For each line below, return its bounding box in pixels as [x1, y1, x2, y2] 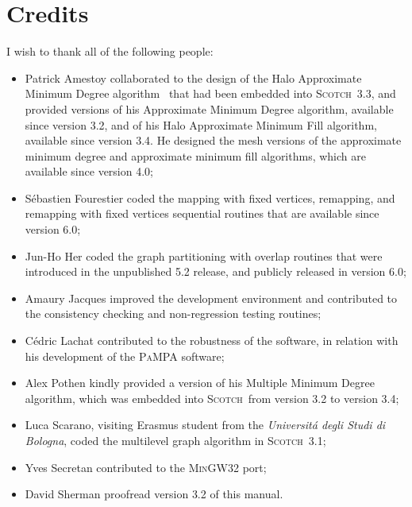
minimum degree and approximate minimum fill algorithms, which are [25, 147, 366, 164]
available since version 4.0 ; [25, 163, 154, 180]
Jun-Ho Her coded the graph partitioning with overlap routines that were [25, 247, 383, 264]
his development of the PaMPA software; [25, 347, 225, 364]
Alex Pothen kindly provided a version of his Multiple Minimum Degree [25, 374, 375, 391]
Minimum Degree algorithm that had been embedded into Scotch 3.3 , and [25, 85, 396, 102]
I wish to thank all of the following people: [6, 43, 214, 60]
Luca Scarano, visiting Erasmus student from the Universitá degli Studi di [25, 416, 386, 433]
